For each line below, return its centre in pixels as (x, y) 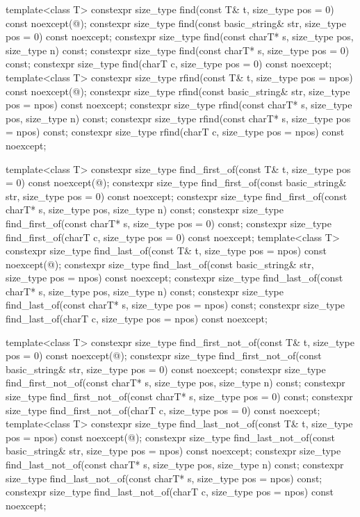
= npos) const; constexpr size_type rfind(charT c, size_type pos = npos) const (175, 132)
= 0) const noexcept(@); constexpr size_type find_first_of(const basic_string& (176, 182)
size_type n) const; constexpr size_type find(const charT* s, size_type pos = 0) (178, 50)
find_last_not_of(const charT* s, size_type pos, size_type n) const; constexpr (175, 464)
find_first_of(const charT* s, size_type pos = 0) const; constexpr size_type (169, 223)
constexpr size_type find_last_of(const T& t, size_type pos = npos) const (166, 251)
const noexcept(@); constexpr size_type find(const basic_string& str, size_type (176, 23)
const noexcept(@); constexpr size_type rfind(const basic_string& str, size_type (178, 91)
